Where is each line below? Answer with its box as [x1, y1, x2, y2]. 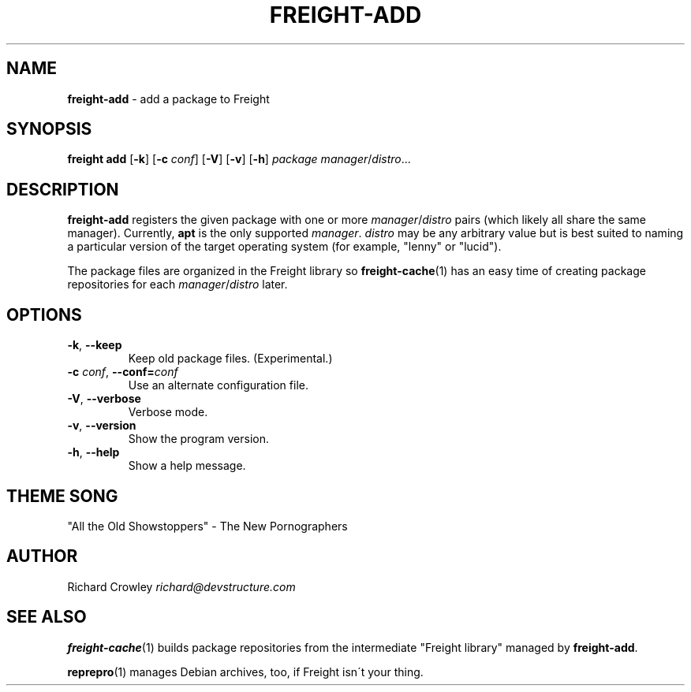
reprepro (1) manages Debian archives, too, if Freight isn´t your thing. [67, 664, 424, 679]
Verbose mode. [128, 405, 208, 419]
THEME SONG [6, 486, 118, 506]
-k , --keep [67, 338, 122, 352]
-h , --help [67, 445, 120, 459]
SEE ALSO [6, 607, 87, 627]
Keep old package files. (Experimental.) [128, 352, 333, 366]
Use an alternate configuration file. [128, 378, 308, 393]
